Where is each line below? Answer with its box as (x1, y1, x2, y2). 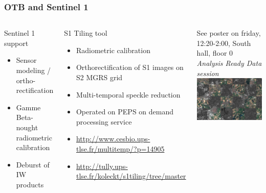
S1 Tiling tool (64, 28, 107, 38)
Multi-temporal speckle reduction (76, 89, 181, 100)
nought (16, 122, 38, 132)
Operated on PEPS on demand (76, 106, 174, 117)
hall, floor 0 (196, 47, 233, 58)
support (4, 37, 29, 48)
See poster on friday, (196, 28, 261, 38)
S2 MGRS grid (76, 72, 123, 82)
